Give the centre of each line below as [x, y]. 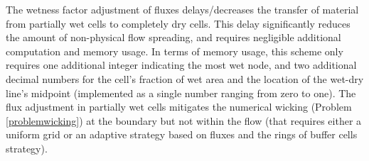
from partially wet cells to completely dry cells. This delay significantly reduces [178, 23]
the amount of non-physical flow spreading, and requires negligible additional [173, 37]
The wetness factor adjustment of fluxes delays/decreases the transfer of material [182, 9]
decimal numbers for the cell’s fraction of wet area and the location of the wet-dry [185, 78]
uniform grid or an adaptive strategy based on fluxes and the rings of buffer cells [182, 134]
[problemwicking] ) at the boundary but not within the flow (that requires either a [184, 120]
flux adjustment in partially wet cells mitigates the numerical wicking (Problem [179, 107]
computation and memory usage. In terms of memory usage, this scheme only [175, 51]
